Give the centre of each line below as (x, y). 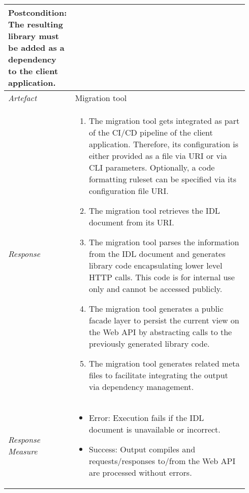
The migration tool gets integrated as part (164, 121)
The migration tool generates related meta (164, 363)
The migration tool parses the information (164, 242)
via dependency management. (141, 387)
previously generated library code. (149, 343)
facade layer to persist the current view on (164, 320)
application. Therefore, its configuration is (164, 144)
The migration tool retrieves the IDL (154, 210)
